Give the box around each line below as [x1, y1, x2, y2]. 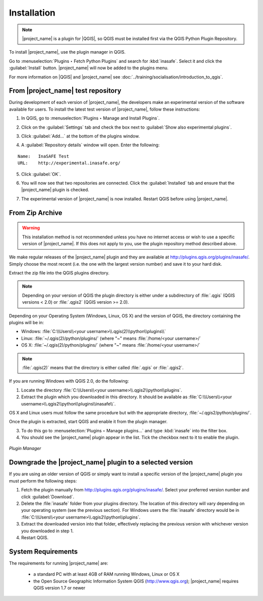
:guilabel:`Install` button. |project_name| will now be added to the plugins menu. [9, 65, 169, 71]
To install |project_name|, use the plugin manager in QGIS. [9, 49, 126, 55]
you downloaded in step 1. [21, 528, 74, 534]
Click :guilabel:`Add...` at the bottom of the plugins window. [21, 133, 140, 139]
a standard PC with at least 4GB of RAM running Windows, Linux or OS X [33, 571, 180, 577]
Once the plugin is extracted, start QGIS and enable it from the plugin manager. [9, 419, 168, 425]
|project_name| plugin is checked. [21, 187, 90, 193]
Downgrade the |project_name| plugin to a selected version [9, 458, 193, 466]
